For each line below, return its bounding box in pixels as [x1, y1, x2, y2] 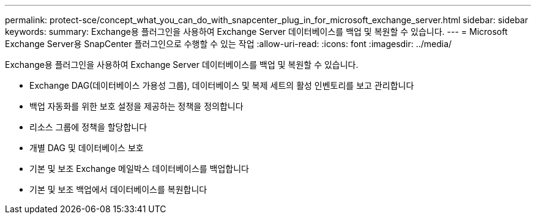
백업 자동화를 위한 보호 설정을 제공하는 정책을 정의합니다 [29, 101, 244, 111]
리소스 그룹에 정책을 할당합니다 [29, 122, 147, 132]
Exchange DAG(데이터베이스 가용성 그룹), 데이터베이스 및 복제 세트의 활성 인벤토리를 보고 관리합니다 [29, 80, 414, 91]
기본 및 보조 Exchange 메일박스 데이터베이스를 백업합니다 [29, 163, 250, 174]
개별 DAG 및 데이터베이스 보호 [29, 143, 144, 153]
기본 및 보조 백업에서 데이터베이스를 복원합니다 [29, 184, 207, 195]
